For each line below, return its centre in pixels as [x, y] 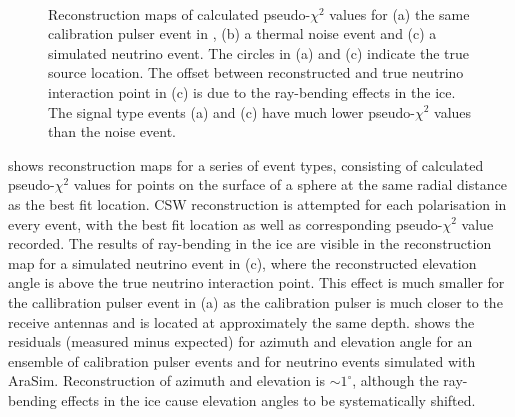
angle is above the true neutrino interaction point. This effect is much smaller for [256, 282]
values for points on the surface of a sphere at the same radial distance [290, 184]
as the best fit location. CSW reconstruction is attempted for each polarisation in [257, 203]
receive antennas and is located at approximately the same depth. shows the [241, 321]
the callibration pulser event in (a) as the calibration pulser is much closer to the [255, 301]
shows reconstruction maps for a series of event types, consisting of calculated [246, 164]
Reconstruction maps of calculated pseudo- [179, 13]
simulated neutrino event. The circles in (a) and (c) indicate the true [259, 52]
